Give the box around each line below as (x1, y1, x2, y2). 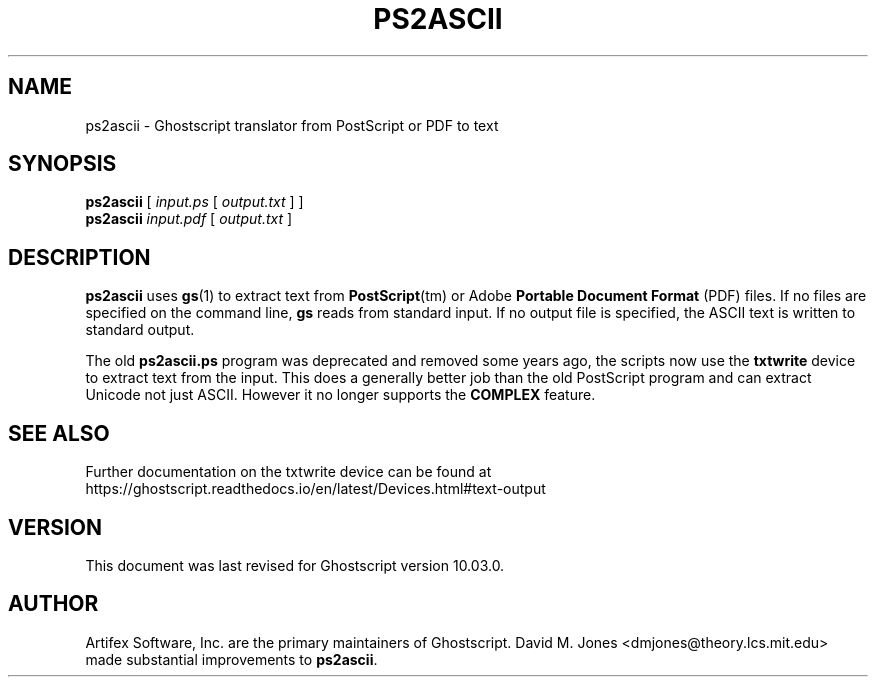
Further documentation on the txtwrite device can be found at (85, 463, 492, 481)
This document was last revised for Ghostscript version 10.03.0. (85, 556, 505, 574)
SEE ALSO (8, 420, 110, 446)
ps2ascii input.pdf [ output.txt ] (85, 210, 293, 228)
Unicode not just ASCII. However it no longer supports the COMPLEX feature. (85, 386, 596, 404)
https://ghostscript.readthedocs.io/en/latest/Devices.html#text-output (85, 480, 546, 498)
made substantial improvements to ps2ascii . (85, 650, 378, 668)
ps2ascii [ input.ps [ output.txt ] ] (85, 193, 304, 211)
